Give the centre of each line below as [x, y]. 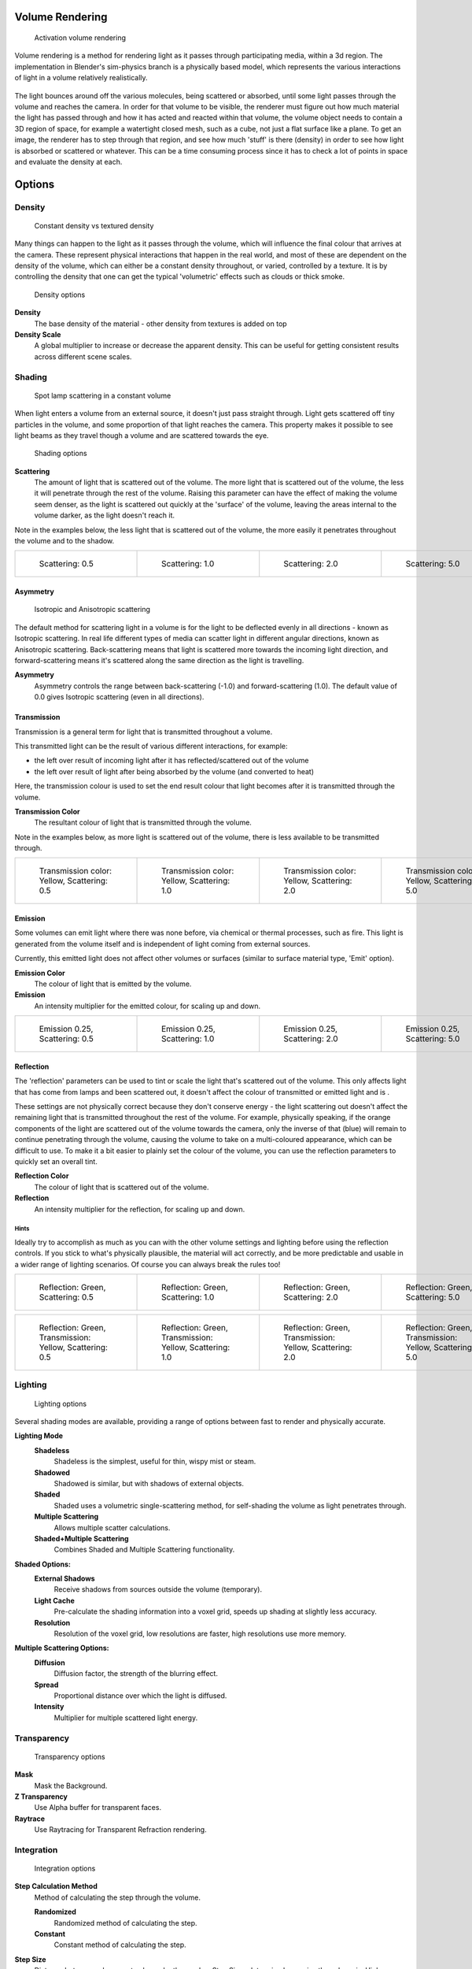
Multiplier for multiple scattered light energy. [126, 1718]
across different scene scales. [83, 356]
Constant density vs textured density [94, 225]
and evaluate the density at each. [68, 161]
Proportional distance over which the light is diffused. [140, 1695]
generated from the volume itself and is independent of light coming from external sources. [162, 944]
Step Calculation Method [56, 1886]
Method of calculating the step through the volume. [117, 1897]
